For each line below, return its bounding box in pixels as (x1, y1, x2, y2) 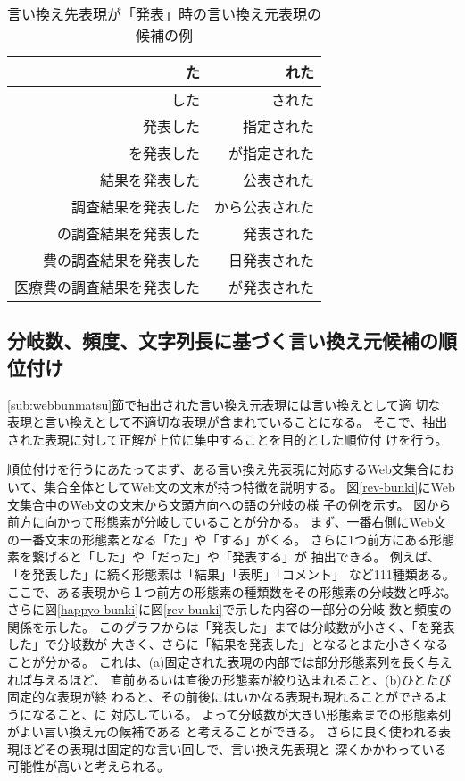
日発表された (228, 250, 315, 270)
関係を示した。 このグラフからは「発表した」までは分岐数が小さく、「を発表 (7, 617, 455, 636)
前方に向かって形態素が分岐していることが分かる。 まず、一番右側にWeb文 (7, 512, 446, 531)
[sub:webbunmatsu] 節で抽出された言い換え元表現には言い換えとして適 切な (7, 395, 441, 413)
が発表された (228, 277, 315, 297)
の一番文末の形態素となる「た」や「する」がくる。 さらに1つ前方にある (7, 529, 429, 548)
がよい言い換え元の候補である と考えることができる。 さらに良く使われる (7, 722, 439, 741)
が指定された (228, 143, 315, 163)
